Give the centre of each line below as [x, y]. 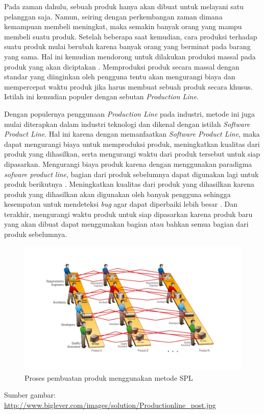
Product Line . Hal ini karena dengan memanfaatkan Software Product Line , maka [132, 134]
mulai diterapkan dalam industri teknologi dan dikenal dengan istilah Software [127, 124]
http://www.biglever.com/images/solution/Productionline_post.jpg [110, 405]
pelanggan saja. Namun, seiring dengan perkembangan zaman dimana [113, 16]
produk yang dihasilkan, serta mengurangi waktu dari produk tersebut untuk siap [132, 154]
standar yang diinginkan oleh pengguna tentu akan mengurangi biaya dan [120, 77]
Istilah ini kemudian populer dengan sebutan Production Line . [101, 96]
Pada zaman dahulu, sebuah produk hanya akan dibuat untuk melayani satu [124, 6]
